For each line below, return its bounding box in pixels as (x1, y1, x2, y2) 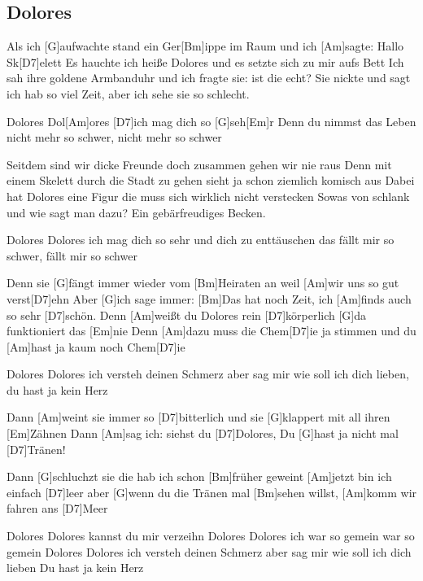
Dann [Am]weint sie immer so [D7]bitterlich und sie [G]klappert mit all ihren (7, 408, 390, 426)
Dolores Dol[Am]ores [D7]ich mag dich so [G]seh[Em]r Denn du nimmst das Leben (7, 112, 416, 129)
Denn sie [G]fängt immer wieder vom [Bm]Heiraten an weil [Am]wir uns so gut (7, 274, 399, 291)
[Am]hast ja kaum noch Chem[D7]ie (7, 338, 185, 355)
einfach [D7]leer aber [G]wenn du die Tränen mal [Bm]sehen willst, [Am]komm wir (7, 483, 417, 500)
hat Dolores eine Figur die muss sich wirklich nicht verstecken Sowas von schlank (7, 187, 410, 204)
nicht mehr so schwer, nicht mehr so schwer (7, 129, 222, 146)
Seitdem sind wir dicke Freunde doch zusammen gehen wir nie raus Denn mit (7, 155, 392, 173)
